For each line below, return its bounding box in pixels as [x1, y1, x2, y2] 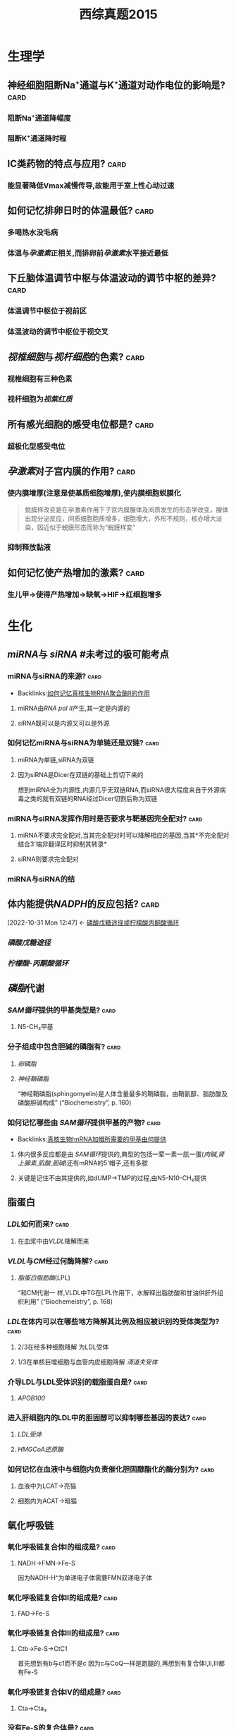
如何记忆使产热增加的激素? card [7, 566, 145, 579]
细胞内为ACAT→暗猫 [17, 1497, 77, 1506]
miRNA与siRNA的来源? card [7, 671, 102, 681]
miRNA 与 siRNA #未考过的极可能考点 [7, 649, 169, 661]
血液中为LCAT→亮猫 [17, 1482, 77, 1490]
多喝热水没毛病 [7, 227, 58, 237]
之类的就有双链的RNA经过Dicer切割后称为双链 [23, 794, 157, 803]
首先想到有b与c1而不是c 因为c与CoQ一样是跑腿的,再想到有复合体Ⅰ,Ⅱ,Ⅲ [17, 1659, 219, 1668]
